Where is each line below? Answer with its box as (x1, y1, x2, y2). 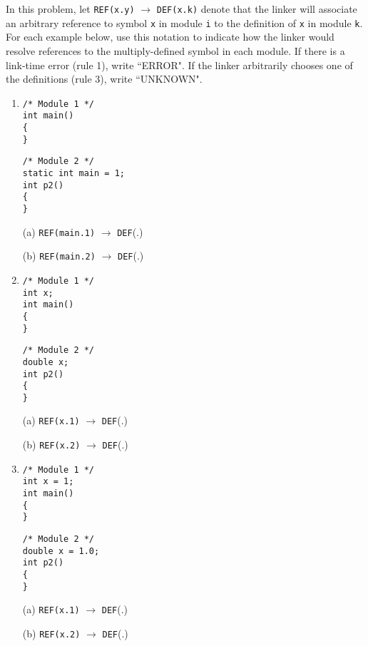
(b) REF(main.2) (22, 248, 96, 263)
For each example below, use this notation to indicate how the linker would (6, 29, 334, 44)
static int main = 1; (22, 168, 125, 178)
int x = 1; (22, 476, 74, 487)
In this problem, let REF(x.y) (6, 1, 135, 16)
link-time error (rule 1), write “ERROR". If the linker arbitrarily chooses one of (6, 57, 353, 72)
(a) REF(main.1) (22, 224, 96, 239)
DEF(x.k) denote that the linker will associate (156, 1, 357, 16)
